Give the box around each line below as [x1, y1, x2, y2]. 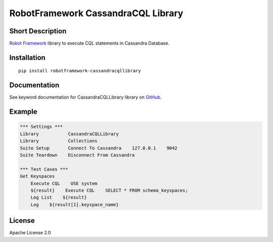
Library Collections [20, 138, 98, 144]
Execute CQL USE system [30, 180, 98, 186]
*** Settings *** [20, 124, 63, 130]
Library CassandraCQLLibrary [20, 131, 119, 136]
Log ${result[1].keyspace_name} [30, 202, 119, 207]
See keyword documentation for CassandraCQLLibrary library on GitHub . [9, 94, 162, 101]
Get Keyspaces [20, 173, 55, 179]
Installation [9, 53, 45, 62]
